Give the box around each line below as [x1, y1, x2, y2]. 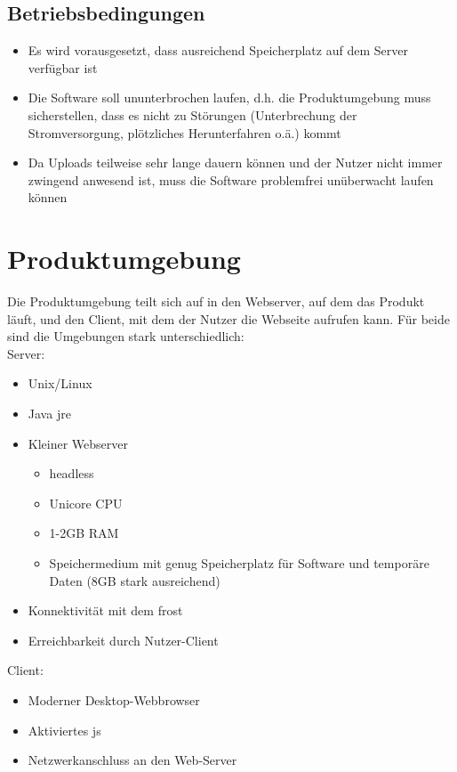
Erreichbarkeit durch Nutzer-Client [28, 630, 219, 649]
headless [49, 464, 94, 483]
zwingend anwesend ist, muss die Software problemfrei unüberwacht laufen [28, 170, 434, 189]
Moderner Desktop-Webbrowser [28, 690, 200, 709]
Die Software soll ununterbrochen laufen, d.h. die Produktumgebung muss [28, 88, 431, 107]
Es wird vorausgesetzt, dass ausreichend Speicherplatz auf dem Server [28, 41, 408, 60]
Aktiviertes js [28, 720, 101, 739]
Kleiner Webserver [28, 434, 128, 452]
